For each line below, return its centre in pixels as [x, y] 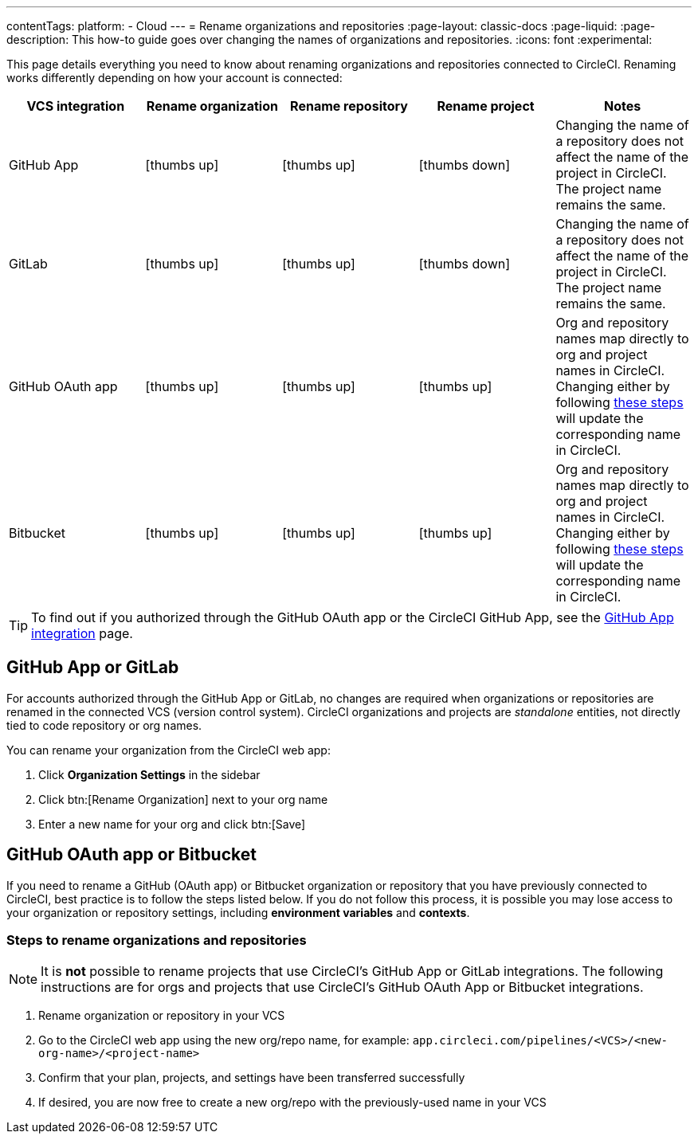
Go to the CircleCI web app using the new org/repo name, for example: [224, 1040]
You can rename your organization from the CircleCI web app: [169, 750]
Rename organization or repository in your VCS [162, 1016]
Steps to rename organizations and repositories [157, 940]
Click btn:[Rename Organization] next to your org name [183, 799]
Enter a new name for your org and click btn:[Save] [172, 824]
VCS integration [76, 106]
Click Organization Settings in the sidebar [149, 774]
